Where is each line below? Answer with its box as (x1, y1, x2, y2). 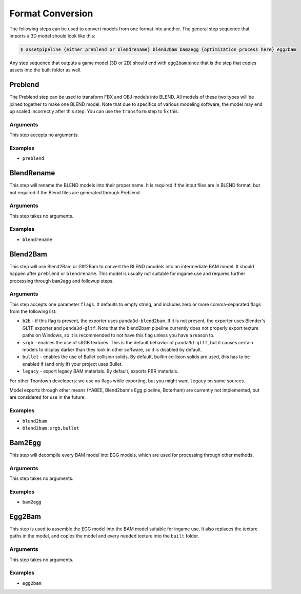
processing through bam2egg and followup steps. (9, 277, 114, 284)
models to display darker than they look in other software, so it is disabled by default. (22, 347, 202, 353)
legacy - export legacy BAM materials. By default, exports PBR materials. (22, 368, 179, 375)
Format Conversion (9, 8, 93, 19)
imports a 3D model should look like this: (9, 32, 96, 39)
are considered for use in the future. (9, 394, 86, 400)
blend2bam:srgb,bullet (22, 425, 79, 431)
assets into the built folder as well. (9, 67, 82, 73)
